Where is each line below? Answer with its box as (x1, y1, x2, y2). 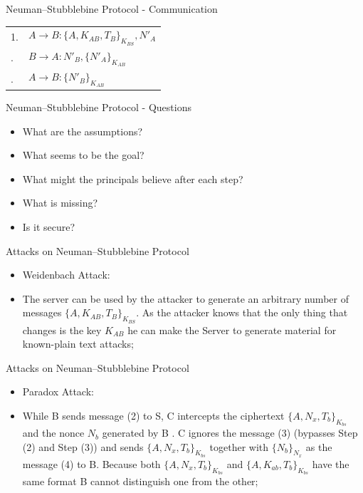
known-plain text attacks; (22, 336, 134, 351)
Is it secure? (22, 219, 75, 234)
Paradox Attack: (22, 384, 94, 399)
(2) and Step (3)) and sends (22, 439, 144, 454)
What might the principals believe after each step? (22, 171, 243, 186)
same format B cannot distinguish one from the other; (22, 474, 258, 489)
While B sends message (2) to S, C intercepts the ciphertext (22, 408, 285, 422)
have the (312, 456, 349, 471)
